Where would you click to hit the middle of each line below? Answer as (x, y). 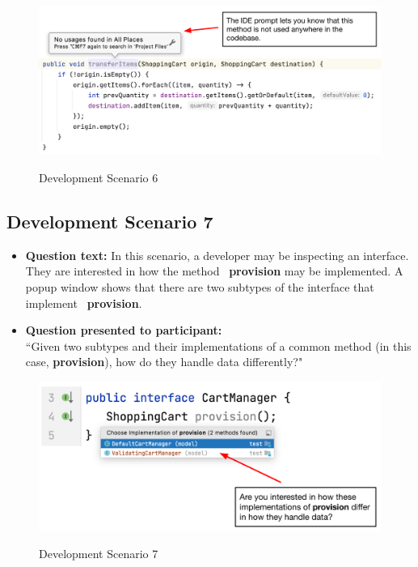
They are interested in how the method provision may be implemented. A (214, 271)
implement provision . (84, 303)
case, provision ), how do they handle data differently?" (164, 362)
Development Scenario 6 (99, 178)
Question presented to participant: (124, 330)
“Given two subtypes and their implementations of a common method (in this (218, 345)
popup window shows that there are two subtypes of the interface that (200, 287)
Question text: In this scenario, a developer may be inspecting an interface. (217, 255)
